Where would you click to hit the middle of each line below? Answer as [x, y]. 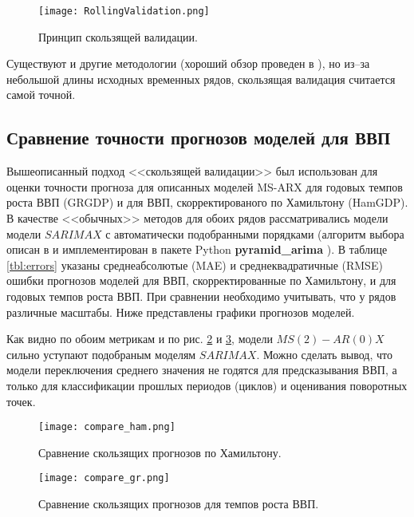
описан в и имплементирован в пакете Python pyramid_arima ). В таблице [197, 249]
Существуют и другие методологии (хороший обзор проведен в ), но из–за [188, 63]
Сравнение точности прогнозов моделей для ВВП [199, 138]
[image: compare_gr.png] [104, 478]
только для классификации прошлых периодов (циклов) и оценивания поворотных [207, 385]
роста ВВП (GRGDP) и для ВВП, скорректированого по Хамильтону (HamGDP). [207, 202]
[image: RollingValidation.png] [124, 11]
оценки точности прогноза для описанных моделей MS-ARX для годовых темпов [205, 186]
